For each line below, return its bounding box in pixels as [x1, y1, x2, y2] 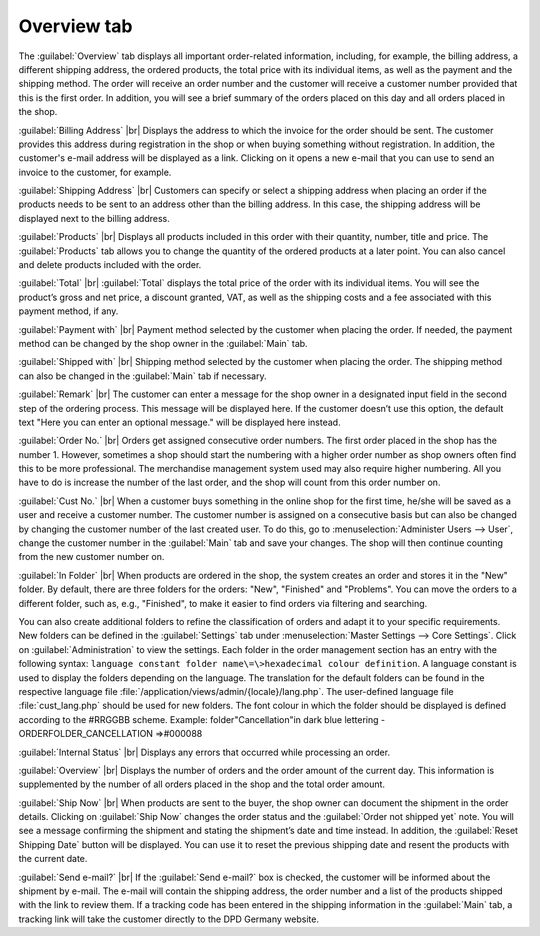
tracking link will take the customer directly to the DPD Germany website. [18, 913, 320, 925]
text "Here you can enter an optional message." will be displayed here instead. [18, 416, 341, 428]
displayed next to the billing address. [18, 212, 170, 224]
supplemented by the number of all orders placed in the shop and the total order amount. [18, 778, 385, 790]
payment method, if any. [18, 305, 119, 317]
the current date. [18, 853, 88, 865]
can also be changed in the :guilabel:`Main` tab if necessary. [18, 370, 267, 382]
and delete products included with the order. [18, 259, 202, 271]
